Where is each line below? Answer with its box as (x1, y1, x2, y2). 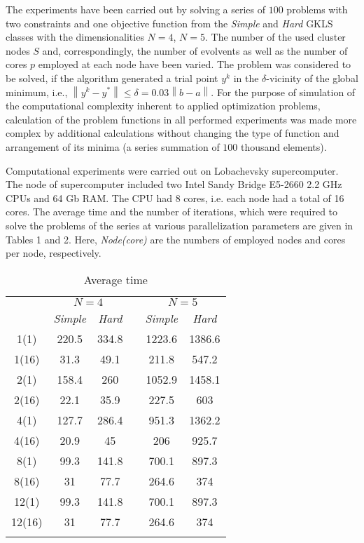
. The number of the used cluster (204, 29, 346, 44)
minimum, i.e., (6, 84, 68, 99)
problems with (286, 2, 348, 16)
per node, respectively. (6, 246, 101, 260)
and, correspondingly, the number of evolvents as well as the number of (42, 43, 348, 58)
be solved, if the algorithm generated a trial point (6, 70, 218, 85)
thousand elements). (241, 139, 327, 154)
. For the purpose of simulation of (211, 84, 356, 99)
